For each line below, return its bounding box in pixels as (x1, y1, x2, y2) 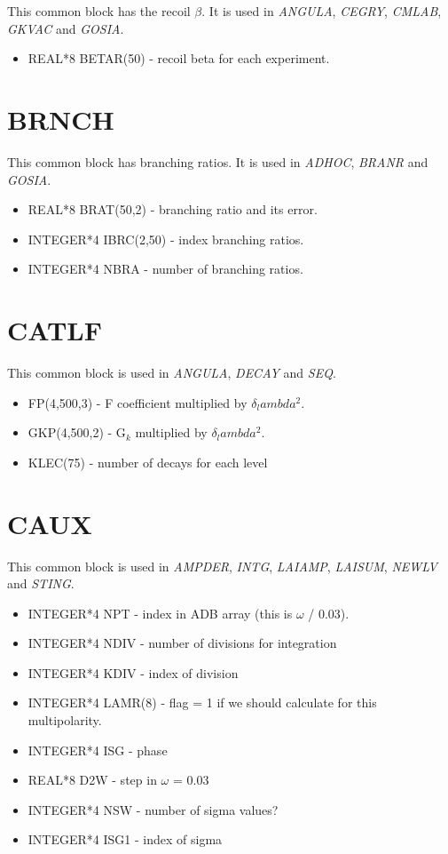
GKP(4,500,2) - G (28, 423, 126, 442)
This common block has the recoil (7, 2, 191, 20)
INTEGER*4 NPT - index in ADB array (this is (28, 603, 293, 622)
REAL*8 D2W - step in (28, 770, 157, 789)
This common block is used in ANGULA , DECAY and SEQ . (7, 363, 336, 381)
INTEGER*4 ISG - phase (28, 740, 168, 759)
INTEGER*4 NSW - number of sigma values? (28, 800, 279, 818)
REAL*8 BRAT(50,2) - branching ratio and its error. (28, 200, 318, 219)
